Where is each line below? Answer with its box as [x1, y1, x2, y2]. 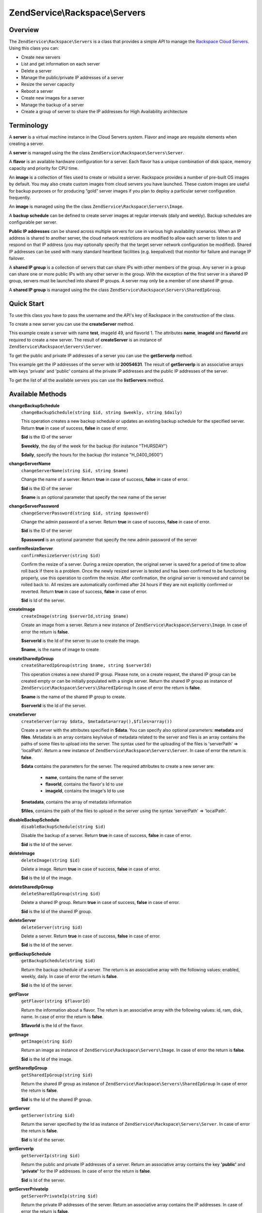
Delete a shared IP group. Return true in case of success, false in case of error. [21, 900, 180, 905]
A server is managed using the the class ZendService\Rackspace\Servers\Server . [9, 149, 184, 155]
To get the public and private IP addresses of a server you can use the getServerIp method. [9, 352, 193, 359]
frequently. [9, 195, 31, 200]
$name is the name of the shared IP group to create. [21, 694, 126, 700]
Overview [9, 26, 39, 34]
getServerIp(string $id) [21, 1153, 80, 1158]
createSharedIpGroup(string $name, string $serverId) [21, 663, 152, 668]
